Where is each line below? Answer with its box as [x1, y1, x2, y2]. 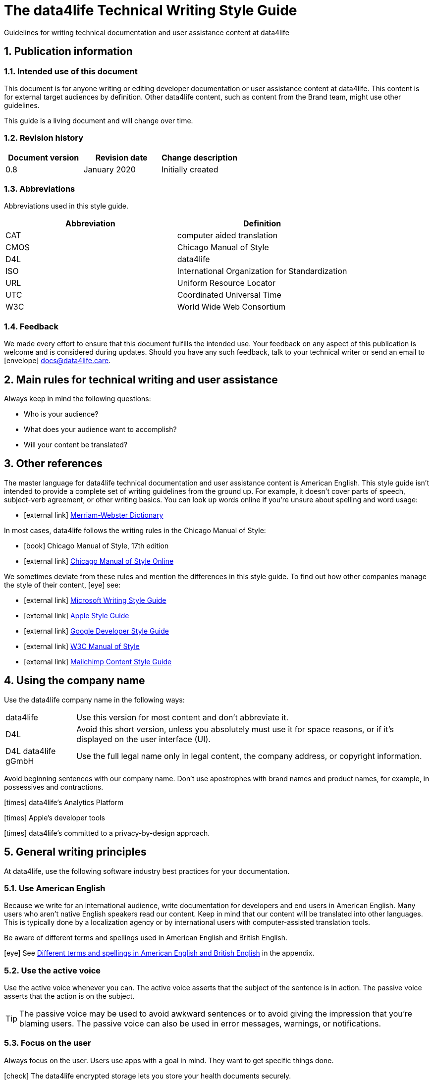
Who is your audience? [24, 410, 99, 419]
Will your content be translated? [24, 440, 128, 449]
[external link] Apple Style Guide [24, 611, 129, 620]
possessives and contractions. [4, 782, 104, 791]
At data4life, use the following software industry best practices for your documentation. [4, 866, 290, 875]
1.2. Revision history [4, 133, 83, 143]
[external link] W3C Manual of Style [24, 642, 140, 650]
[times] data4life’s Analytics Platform [4, 798, 124, 807]
